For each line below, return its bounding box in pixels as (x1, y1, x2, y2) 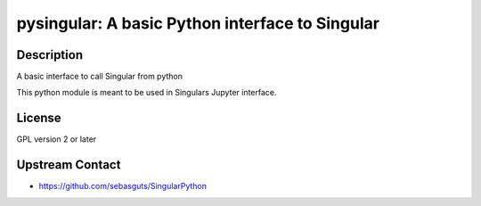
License (16, 111, 61, 126)
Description (16, 47, 84, 62)
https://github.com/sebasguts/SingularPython (38, 181, 207, 192)
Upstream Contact (16, 157, 121, 173)
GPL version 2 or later (16, 134, 97, 144)
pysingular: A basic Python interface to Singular (16, 13, 380, 33)
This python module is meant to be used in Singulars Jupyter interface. (16, 87, 277, 98)
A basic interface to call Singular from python (16, 71, 183, 82)
